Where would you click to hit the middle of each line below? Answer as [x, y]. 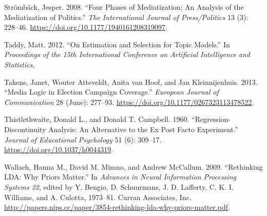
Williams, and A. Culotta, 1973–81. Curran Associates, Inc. [98, 197]
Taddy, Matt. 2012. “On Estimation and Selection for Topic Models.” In [117, 44]
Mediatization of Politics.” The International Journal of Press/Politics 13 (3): [126, 17]
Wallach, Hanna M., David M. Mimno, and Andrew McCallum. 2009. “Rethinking [133, 166]
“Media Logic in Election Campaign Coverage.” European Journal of [111, 92]
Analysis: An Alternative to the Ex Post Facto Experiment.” [143, 129]
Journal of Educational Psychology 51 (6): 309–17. [83, 139]
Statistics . [20, 64]
